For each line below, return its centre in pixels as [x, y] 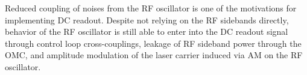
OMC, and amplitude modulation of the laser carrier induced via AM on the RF [154, 55]
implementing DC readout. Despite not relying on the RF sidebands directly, [147, 19]
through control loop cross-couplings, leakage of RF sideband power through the [153, 43]
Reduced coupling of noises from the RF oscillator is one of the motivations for [151, 8]
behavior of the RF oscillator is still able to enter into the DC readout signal [147, 31]
